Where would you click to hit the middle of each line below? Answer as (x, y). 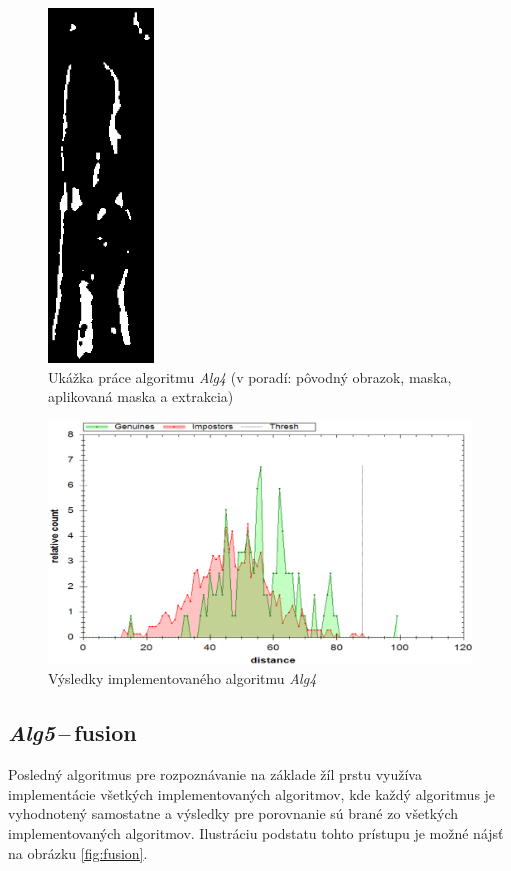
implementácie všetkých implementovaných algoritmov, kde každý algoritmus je (252, 793)
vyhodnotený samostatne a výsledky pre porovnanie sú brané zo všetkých (233, 813)
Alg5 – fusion (72, 732)
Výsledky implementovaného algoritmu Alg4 (182, 678)
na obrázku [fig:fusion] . (78, 852)
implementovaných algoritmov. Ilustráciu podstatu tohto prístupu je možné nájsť (256, 832)
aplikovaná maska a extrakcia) (141, 396)
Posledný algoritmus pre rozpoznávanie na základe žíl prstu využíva (215, 774)
